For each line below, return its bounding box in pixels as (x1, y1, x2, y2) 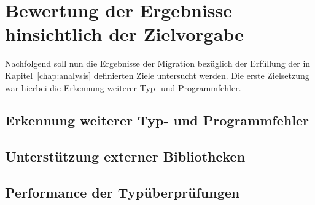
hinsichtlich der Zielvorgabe (5, 21, 244, 47)
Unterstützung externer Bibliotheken (5, 147, 246, 166)
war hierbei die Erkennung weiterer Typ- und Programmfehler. (5, 81, 241, 94)
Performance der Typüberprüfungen (5, 183, 240, 202)
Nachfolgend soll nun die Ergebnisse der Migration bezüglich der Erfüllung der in (5, 57, 311, 70)
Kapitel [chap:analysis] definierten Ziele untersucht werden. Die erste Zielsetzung (5, 69, 309, 81)
